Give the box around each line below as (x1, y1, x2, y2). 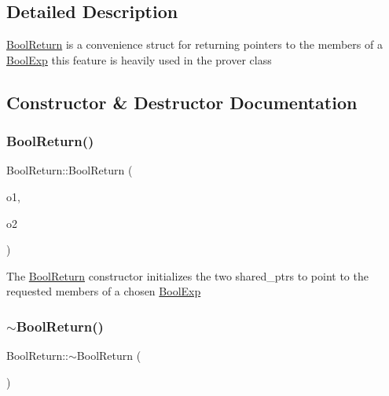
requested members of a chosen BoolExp (6, 283, 201, 299)
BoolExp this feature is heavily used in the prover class (6, 51, 272, 68)
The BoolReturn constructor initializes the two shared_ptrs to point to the (6, 267, 369, 284)
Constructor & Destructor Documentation (6, 90, 358, 114)
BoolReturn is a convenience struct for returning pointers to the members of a (6, 36, 383, 53)
